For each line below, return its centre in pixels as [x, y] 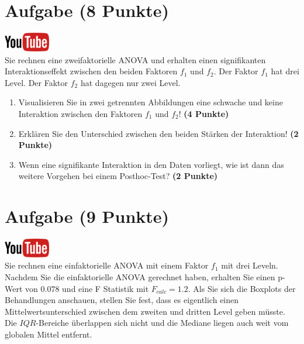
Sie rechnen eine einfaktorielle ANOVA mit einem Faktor [107, 265]
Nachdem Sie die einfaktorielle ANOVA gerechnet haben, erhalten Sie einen [140, 277]
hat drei [285, 71]
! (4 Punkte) [204, 113]
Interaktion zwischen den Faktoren [80, 113]
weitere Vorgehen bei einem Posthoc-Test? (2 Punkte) [118, 176]
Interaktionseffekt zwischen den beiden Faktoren [91, 71]
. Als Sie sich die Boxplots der [242, 288]
